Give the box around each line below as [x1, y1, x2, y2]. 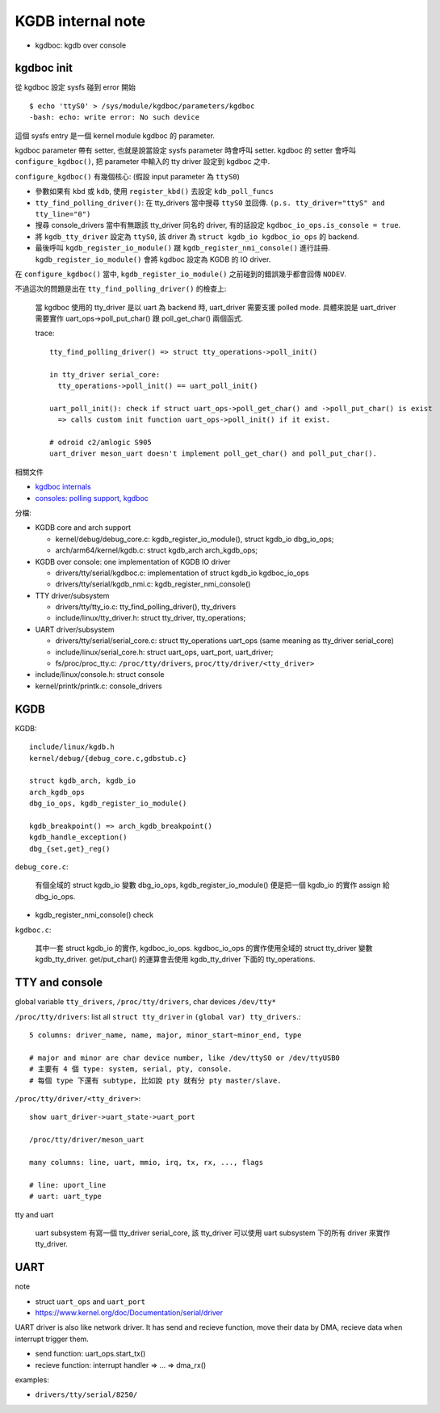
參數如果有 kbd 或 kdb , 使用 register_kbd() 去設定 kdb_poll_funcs [35, 187, 274, 196]
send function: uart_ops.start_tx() [35, 1349, 146, 1359]
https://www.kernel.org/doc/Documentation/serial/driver [35, 1307, 224, 1317]
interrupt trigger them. [15, 1334, 89, 1344]
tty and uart [15, 1209, 54, 1219]
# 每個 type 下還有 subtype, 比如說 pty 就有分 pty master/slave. [29, 1075, 282, 1085]
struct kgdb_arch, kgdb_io [29, 776, 136, 785]
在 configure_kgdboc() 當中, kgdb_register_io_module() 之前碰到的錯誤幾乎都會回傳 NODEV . [15, 269, 347, 279]
